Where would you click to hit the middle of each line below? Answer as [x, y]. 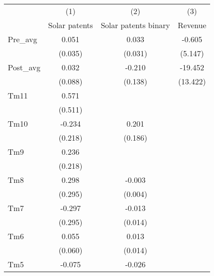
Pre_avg [23, 39]
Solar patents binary [135, 25]
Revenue [192, 25]
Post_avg [24, 67]
